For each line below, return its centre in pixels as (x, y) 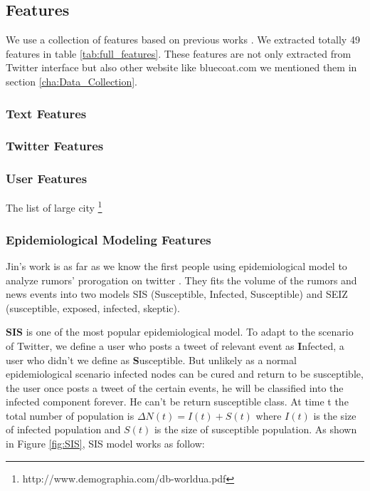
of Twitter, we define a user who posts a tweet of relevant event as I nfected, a (175, 345)
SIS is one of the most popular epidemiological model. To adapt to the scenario (180, 332)
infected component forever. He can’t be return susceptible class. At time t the (177, 402)
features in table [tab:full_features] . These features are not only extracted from (179, 53)
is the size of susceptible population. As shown (255, 429)
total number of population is (70, 415)
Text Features (46, 113)
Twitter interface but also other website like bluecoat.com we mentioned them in (181, 67)
